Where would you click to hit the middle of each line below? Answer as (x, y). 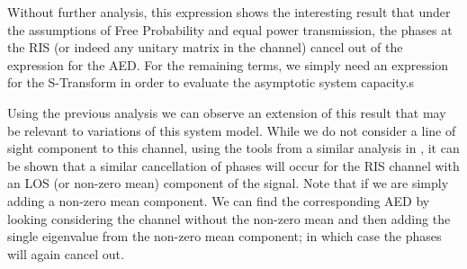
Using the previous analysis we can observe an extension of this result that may (227, 112)
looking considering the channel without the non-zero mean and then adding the (229, 218)
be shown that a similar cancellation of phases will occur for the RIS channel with (233, 165)
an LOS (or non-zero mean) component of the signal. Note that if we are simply (228, 183)
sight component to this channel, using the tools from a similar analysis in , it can (233, 148)
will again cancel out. (66, 253)
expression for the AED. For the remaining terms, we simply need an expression (228, 64)
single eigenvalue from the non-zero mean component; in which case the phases (225, 236)
